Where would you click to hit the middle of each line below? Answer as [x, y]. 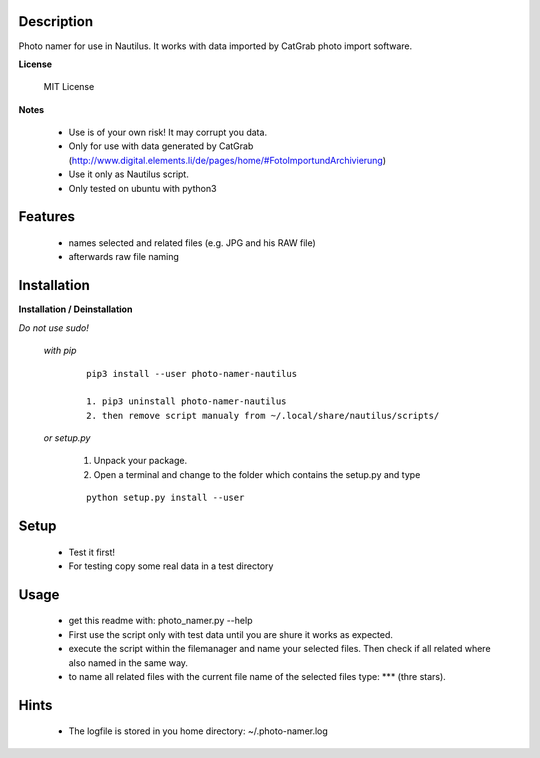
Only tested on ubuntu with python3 [142, 188]
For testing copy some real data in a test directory [171, 566]
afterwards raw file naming [124, 257]
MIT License [69, 87]
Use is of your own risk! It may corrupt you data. [168, 132]
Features [46, 216]
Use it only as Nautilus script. [128, 174]
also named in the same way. [128, 662]
